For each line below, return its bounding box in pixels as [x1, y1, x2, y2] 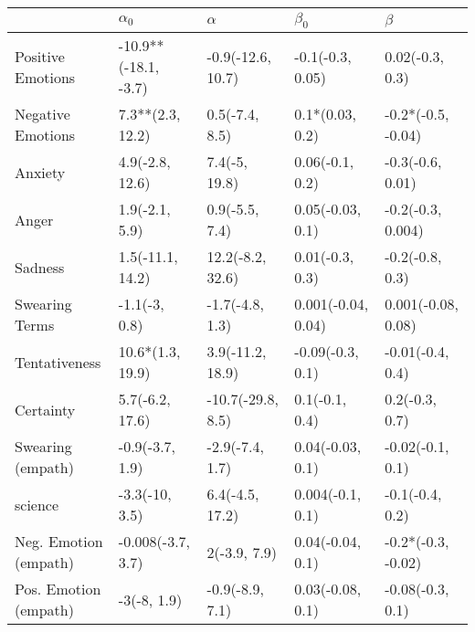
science [15, 493, 59, 515]
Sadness [15, 256, 65, 278]
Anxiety [15, 161, 66, 183]
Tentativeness [15, 351, 101, 373]
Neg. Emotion [15, 531, 103, 553]
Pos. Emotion [15, 578, 101, 600]
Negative [15, 103, 70, 125]
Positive [15, 45, 65, 67]
